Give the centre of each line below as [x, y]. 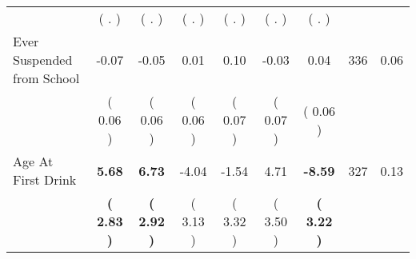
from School [46, 78]
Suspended [43, 60]
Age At [33, 161]
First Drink [45, 179]
